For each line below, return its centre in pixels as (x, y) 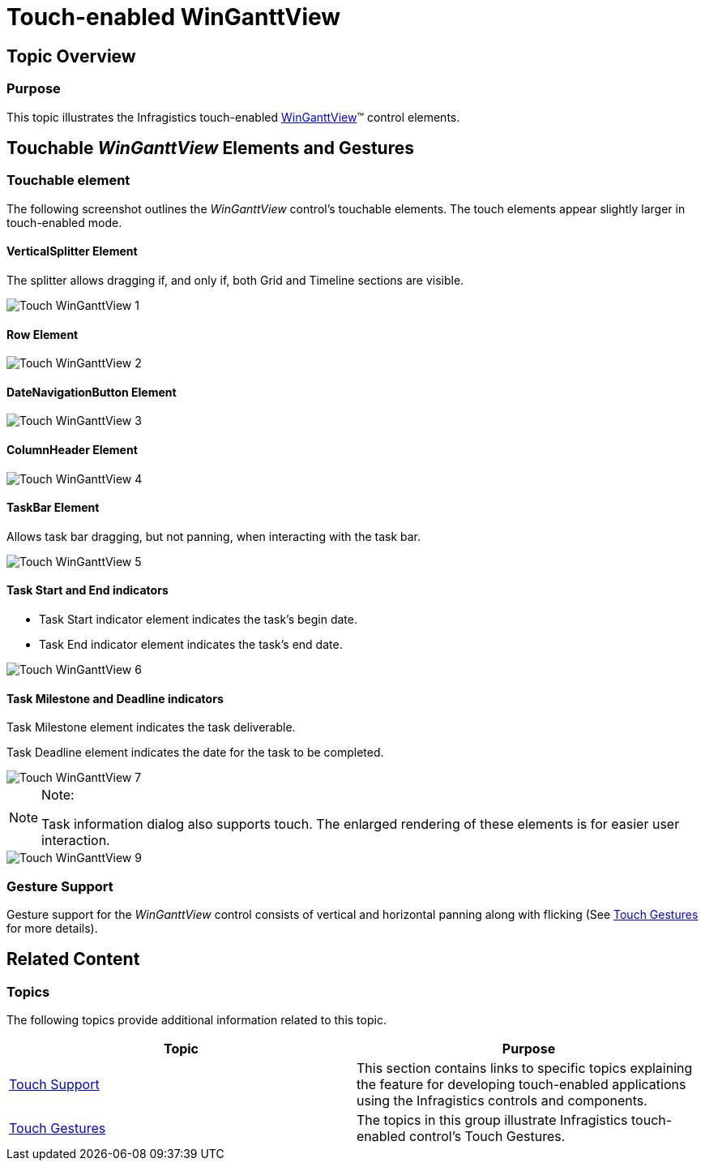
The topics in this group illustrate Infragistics (492, 1120)
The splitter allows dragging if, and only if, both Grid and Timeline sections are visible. (235, 280)
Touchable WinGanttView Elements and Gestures (210, 148)
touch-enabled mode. (64, 222)
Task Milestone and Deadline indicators (115, 698)
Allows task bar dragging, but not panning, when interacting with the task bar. (214, 536)
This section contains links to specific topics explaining (525, 1068)
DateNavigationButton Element (92, 392)
